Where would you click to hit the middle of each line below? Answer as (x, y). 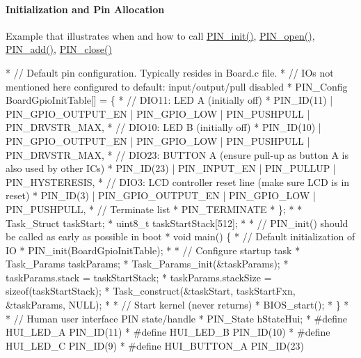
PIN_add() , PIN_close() (59, 49)
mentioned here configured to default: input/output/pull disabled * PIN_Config (177, 86)
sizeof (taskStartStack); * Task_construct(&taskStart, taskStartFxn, (151, 291)
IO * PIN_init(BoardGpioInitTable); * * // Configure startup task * (153, 250)
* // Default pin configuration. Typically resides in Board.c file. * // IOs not (170, 72)
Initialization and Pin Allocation (85, 9)
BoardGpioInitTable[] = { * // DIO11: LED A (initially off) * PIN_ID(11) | (169, 100)
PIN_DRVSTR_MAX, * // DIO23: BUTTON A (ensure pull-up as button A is (177, 154)
